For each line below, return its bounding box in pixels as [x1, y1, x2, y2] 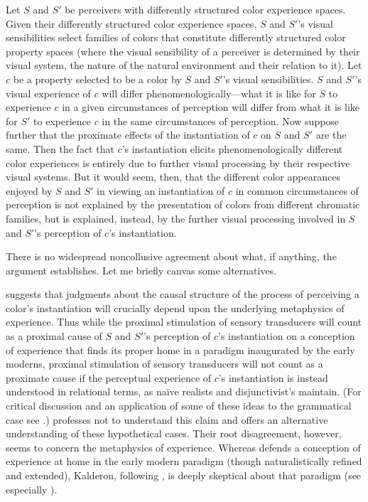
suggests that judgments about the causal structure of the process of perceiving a [6, 287, 359, 301]
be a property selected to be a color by [13, 71, 182, 86]
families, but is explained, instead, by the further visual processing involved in [6, 210, 346, 225]
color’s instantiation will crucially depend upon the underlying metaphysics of [6, 300, 345, 315]
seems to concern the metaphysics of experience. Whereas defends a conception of [6, 439, 361, 454]
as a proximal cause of [6, 329, 102, 343]
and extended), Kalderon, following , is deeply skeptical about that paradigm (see [6, 468, 362, 482]
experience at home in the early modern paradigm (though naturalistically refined [6, 454, 362, 469]
